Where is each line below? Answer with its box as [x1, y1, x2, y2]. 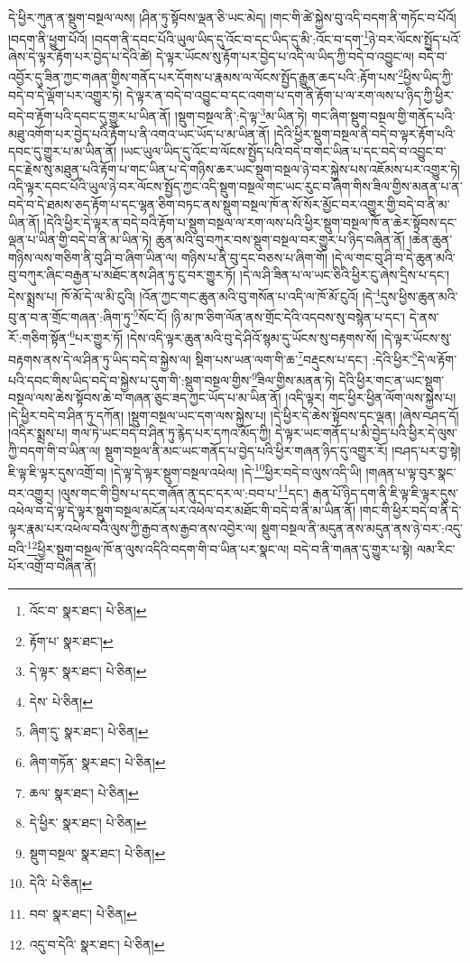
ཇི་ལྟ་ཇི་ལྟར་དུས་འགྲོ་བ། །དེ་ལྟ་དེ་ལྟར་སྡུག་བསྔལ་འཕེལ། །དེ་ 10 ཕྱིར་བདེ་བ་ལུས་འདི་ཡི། [8, 459, 362, 481]
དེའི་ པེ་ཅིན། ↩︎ [29, 874, 93, 893]
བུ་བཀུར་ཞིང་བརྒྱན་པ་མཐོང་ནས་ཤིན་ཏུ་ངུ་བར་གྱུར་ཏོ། [8, 265, 236, 284]
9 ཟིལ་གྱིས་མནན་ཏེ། [252, 367, 335, 389]
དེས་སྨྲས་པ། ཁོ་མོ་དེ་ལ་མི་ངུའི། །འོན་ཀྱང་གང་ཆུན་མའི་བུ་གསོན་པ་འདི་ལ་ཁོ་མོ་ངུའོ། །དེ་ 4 [8, 283, 381, 305]
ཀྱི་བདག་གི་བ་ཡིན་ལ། [8, 440, 101, 459]
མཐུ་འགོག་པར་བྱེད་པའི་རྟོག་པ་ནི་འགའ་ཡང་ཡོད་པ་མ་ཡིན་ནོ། [8, 124, 270, 143]
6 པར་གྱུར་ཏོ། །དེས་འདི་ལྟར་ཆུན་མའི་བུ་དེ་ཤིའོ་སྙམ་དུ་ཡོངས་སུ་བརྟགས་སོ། [69, 326, 378, 347]
